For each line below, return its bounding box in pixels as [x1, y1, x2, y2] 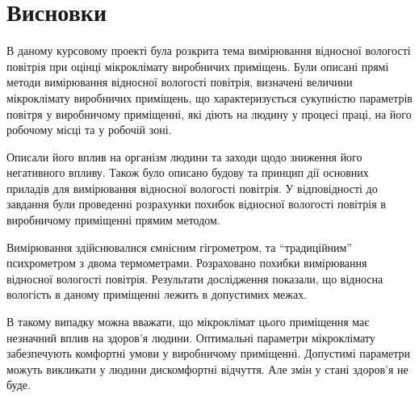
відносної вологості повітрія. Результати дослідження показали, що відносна [6, 270, 383, 287]
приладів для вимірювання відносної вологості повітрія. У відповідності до [6, 179, 378, 196]
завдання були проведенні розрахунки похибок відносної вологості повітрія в [6, 195, 386, 212]
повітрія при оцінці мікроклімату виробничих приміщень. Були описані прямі [6, 57, 389, 74]
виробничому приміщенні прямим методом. [6, 212, 220, 228]
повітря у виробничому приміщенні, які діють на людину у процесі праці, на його [6, 105, 412, 122]
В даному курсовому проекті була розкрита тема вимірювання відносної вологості [6, 42, 411, 59]
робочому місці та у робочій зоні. [6, 121, 172, 138]
